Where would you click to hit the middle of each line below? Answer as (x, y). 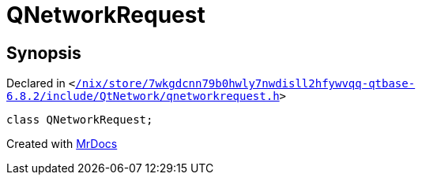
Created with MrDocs (62, 144)
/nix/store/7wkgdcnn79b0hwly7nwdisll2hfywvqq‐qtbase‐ (245, 84)
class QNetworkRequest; (80, 120)
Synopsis (44, 53)
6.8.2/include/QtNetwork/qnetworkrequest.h (143, 96)
